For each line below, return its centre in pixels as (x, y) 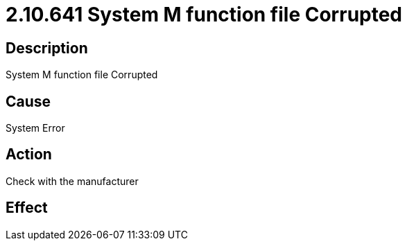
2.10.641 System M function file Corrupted (204, 15)
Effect (27, 208)
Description (47, 48)
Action (29, 155)
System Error (35, 128)
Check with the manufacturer (72, 181)
